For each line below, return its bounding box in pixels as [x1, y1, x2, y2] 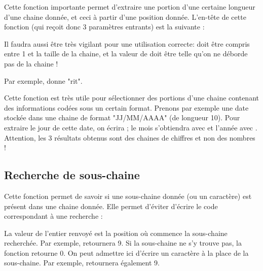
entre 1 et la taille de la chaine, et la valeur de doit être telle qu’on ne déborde [4, 48, 248, 59]
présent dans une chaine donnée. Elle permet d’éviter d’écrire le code [4, 200, 218, 211]
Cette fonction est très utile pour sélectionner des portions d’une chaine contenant [4, 92, 259, 103]
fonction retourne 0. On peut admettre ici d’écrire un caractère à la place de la [4, 247, 249, 258]
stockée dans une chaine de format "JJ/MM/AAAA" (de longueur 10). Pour [4, 112, 240, 123]
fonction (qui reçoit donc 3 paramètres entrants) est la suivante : [4, 21, 205, 32]
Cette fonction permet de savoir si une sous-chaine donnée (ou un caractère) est [4, 190, 252, 201]
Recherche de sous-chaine [4, 167, 140, 183]
